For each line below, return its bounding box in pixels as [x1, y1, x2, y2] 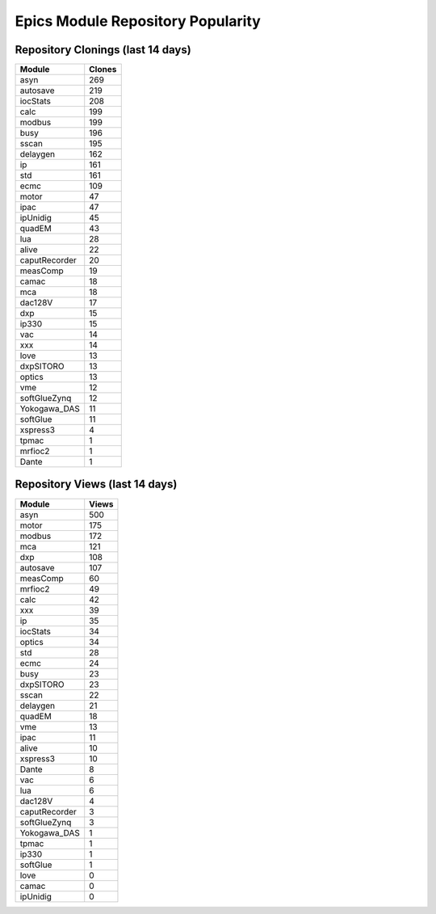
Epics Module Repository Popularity [15, 12, 262, 30]
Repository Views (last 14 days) [15, 478, 178, 491]
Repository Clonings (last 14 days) [15, 43, 191, 57]
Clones [89, 64, 117, 75]
